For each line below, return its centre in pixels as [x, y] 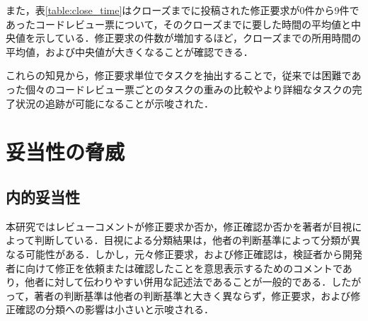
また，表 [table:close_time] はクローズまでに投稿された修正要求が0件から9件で [183, 10]
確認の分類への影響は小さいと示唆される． [114, 309]
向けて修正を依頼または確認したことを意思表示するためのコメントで [184, 268]
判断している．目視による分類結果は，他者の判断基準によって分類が [192, 240]
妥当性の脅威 [65, 152]
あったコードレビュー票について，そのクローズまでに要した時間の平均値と [178, 24]
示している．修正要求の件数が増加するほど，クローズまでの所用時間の [198, 38]
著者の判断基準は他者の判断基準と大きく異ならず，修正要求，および [192, 295]
